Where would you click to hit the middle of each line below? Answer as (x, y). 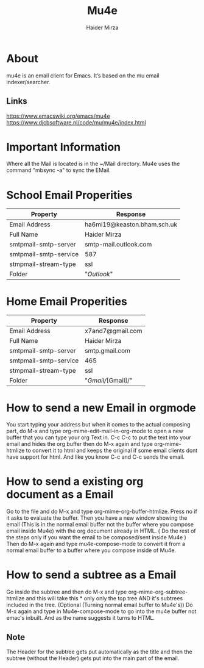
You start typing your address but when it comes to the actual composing (98, 425)
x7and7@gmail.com (113, 331)
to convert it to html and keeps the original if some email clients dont (112, 451)
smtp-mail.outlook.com (118, 245)
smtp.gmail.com (107, 351)
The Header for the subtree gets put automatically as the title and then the (100, 652)
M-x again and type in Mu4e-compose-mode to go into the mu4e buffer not (101, 611)
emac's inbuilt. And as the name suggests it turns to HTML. (81, 618)
